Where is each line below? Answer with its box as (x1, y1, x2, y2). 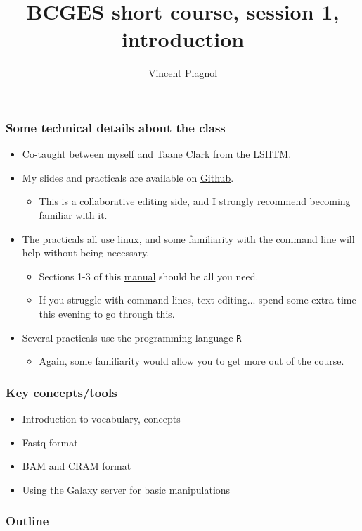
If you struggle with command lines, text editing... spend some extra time (39, 292, 356, 307)
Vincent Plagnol (148, 65, 218, 80)
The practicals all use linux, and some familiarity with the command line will (22, 231, 355, 246)
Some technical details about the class (6, 118, 226, 136)
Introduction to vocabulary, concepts (22, 411, 181, 426)
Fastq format (22, 435, 78, 449)
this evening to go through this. (39, 306, 175, 320)
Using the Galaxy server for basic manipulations (22, 482, 231, 496)
